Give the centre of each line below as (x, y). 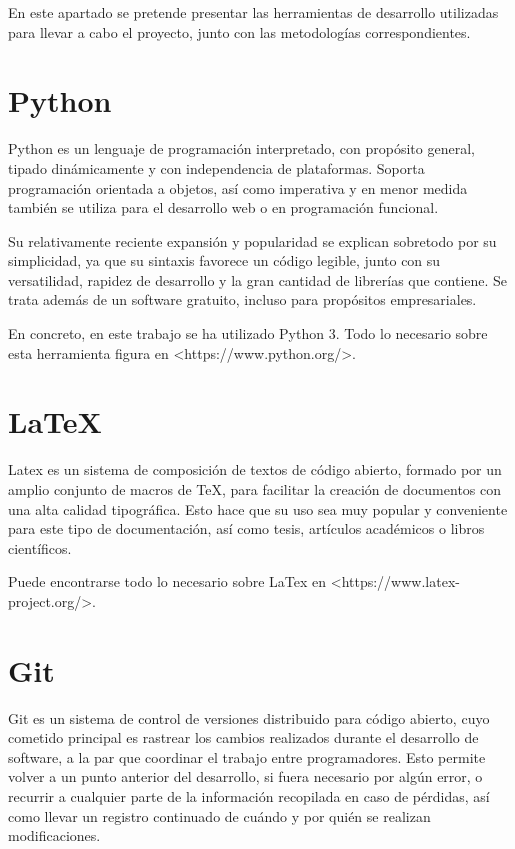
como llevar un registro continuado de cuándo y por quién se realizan (219, 815)
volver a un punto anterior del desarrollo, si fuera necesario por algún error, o (245, 776)
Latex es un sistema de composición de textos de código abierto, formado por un (255, 469)
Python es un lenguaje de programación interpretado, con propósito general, (241, 148)
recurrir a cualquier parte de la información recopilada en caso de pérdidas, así (249, 796)
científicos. (40, 547)
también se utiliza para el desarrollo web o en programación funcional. (223, 207)
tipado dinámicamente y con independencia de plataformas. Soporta (216, 167)
